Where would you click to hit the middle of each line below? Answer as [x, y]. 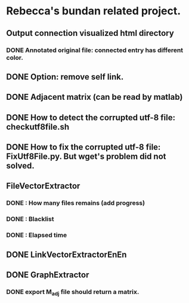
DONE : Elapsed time [37, 235]
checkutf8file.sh [38, 127]
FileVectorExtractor [43, 186]
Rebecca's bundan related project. [94, 11]
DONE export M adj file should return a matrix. [73, 292]
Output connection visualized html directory [90, 33]
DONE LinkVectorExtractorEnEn [66, 254]
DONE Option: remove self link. [65, 77]
